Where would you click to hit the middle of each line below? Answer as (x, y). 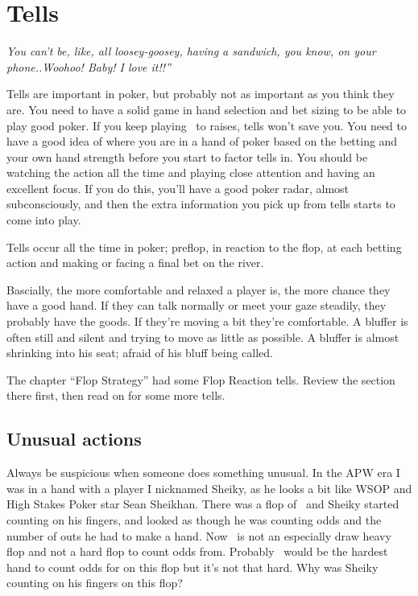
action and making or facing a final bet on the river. (135, 263)
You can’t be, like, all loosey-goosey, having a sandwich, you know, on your (191, 51)
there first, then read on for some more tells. (116, 395)
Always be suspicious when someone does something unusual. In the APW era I (203, 473)
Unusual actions (74, 439)
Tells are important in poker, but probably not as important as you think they (201, 94)
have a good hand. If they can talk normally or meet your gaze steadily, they (197, 305)
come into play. (44, 220)
